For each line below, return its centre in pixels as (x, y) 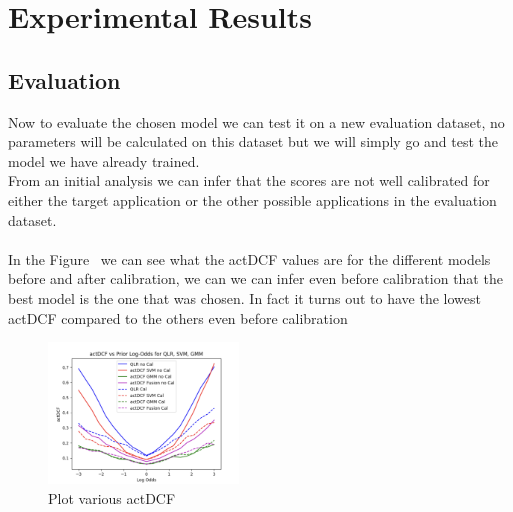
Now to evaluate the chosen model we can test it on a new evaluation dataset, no (256, 121)
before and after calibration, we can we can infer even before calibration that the (255, 278)
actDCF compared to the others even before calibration (178, 317)
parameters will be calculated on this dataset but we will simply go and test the (253, 141)
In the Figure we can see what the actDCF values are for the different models (249, 258)
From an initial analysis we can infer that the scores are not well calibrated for (249, 180)
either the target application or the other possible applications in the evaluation (252, 199)
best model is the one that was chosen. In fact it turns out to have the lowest (244, 297)
